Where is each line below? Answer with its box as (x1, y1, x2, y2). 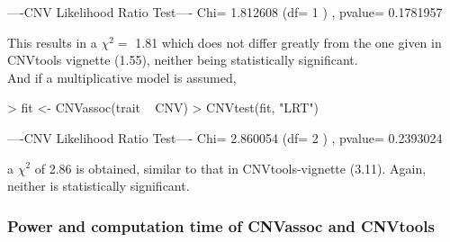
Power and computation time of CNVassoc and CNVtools (7, 214, 435, 237)
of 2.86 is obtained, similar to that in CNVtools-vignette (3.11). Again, (34, 158, 427, 177)
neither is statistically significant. (7, 176, 190, 195)
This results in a (7, 32, 97, 51)
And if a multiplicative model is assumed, (7, 67, 237, 86)
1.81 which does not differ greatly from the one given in (135, 32, 442, 51)
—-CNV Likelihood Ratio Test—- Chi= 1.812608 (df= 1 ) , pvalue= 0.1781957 (7, 3, 443, 21)
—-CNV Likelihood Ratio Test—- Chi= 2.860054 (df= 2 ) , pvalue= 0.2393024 (7, 128, 443, 147)
